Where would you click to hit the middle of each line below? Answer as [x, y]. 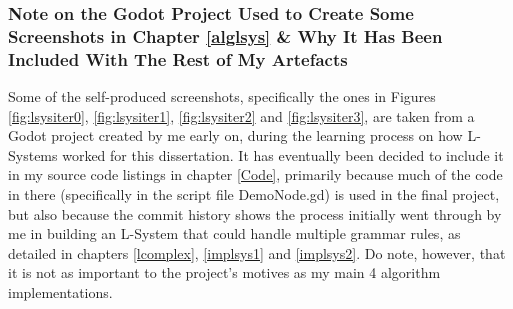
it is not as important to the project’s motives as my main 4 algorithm [224, 272]
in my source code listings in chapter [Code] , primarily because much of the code [255, 174]
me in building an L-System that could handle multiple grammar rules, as [234, 233]
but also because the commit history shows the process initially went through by [255, 213]
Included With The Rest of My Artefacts [178, 58]
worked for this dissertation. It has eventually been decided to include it [283, 154]
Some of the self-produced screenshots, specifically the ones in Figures [222, 96]
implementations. [60, 292]
